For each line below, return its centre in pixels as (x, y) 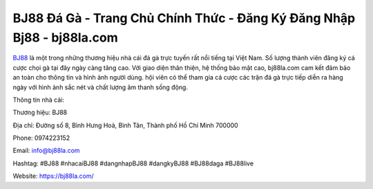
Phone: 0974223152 (41, 138)
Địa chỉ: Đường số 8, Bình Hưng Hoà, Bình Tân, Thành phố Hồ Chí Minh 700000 (125, 125)
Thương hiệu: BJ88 (40, 112)
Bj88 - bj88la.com (66, 37)
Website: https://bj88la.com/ (53, 176)
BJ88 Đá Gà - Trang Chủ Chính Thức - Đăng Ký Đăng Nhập (184, 18)
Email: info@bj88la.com (46, 151)
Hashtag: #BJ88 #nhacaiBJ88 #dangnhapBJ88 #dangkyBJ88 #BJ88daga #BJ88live (133, 163)
